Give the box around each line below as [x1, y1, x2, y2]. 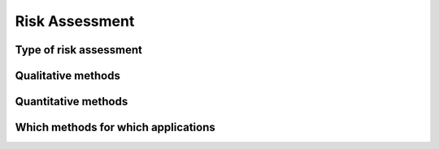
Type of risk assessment [15, 43, 142, 57]
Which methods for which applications [15, 121, 215, 134]
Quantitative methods [15, 95, 128, 109]
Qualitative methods [15, 69, 121, 83]
